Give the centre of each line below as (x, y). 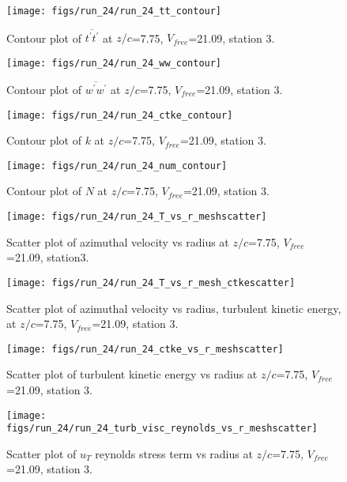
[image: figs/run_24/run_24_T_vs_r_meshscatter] (137, 217)
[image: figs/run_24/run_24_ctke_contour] (120, 115)
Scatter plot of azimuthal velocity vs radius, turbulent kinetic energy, (174, 308)
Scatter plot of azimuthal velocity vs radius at (118, 241)
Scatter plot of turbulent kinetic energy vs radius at (132, 374)
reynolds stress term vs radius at (174, 453)
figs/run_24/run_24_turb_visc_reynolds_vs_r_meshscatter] (162, 429)
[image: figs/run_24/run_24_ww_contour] (114, 63)
